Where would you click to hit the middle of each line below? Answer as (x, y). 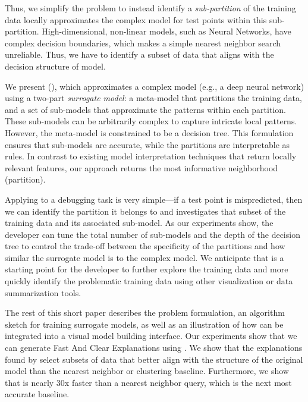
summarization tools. (43, 292)
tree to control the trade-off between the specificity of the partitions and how (145, 246)
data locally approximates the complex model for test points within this (136, 19)
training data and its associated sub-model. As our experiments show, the (139, 223)
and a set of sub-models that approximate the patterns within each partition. (145, 109)
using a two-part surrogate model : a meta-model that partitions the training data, (153, 98)
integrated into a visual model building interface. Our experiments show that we (151, 336)
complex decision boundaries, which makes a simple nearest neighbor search (143, 43)
